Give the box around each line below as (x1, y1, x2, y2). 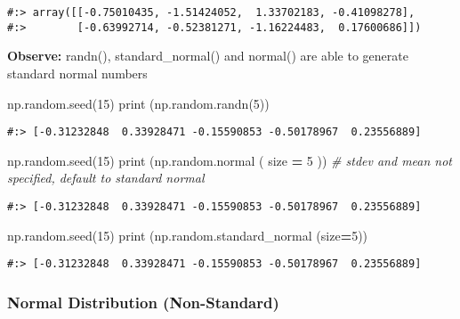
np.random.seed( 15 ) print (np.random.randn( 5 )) (7, 94, 270, 112)
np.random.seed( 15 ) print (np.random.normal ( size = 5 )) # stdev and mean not (7, 151, 453, 169)
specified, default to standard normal (7, 168, 205, 187)
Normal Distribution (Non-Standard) (7, 290, 279, 313)
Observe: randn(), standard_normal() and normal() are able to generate (7, 46, 408, 65)
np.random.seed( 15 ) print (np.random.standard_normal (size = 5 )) (7, 225, 368, 244)
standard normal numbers (7, 63, 148, 82)
